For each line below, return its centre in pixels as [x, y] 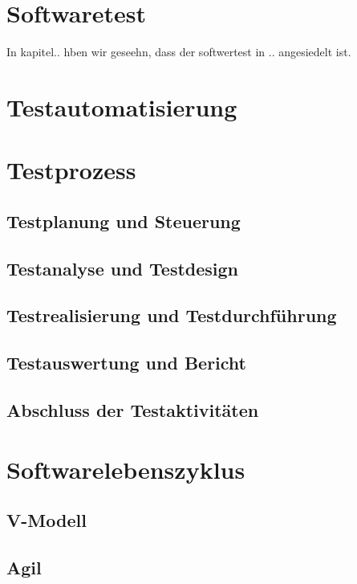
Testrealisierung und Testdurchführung [172, 315]
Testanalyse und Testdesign [123, 268]
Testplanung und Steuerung [124, 221]
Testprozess [71, 170]
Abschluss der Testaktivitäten [133, 409]
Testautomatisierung [122, 106]
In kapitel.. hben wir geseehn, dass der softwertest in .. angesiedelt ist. [179, 52]
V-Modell [47, 520]
